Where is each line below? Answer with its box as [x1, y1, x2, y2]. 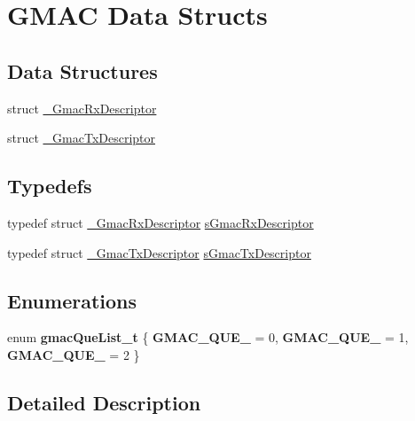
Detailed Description [7, 388, 201, 416]
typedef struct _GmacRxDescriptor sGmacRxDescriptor [7, 213, 314, 231]
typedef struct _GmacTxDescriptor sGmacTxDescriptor [7, 243, 311, 261]
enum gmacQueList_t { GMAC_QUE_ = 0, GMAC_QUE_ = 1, [7, 328, 409, 347]
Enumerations [7, 286, 137, 314]
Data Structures [7, 57, 158, 84]
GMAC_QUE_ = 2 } [7, 345, 140, 363]
